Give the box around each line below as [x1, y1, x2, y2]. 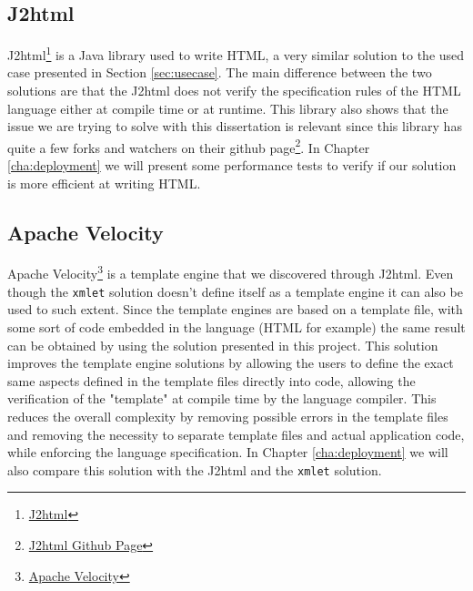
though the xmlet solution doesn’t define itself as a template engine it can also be [7, 281, 463, 301]
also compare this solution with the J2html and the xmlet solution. [7, 460, 382, 479]
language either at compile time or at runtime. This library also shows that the [7, 98, 448, 117]
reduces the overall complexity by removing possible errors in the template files [7, 406, 448, 425]
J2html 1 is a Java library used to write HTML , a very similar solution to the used [7, 43, 465, 64]
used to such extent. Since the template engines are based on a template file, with [7, 300, 463, 319]
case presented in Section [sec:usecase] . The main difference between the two [7, 63, 432, 82]
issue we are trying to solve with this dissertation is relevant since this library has [7, 117, 462, 136]
